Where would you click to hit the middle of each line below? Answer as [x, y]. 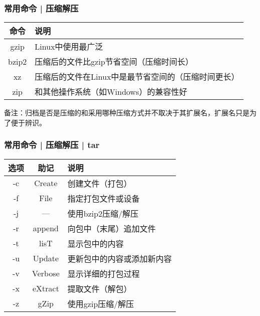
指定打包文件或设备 [103, 198]
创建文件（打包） [99, 183]
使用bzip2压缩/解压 [103, 213]
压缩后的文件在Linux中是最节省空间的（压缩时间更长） [137, 77]
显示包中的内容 [95, 243]
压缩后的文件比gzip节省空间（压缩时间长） [114, 62]
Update [46, 258]
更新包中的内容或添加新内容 [119, 258]
